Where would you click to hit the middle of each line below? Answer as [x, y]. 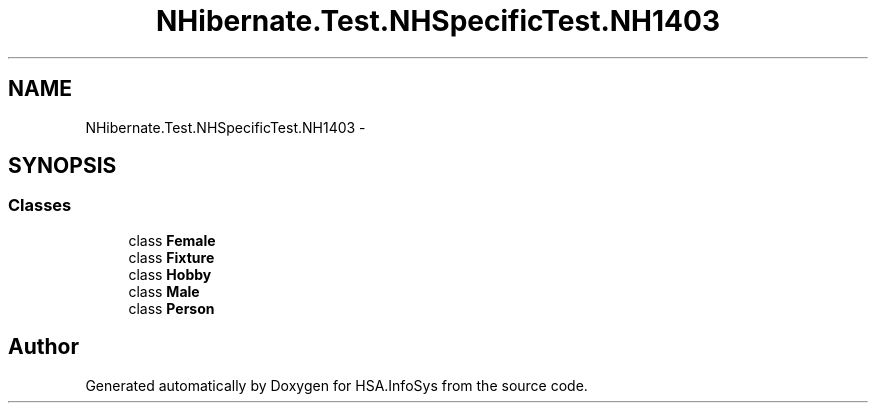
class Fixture [171, 257]
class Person [171, 308]
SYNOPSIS [62, 166]
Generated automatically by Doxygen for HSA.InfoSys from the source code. [336, 385]
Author [43, 347]
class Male [164, 291]
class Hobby [170, 274]
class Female [172, 240]
